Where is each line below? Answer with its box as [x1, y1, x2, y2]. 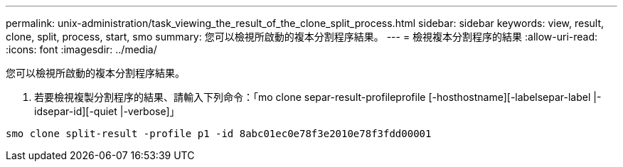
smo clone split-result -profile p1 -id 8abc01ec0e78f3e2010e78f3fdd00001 [6, 128, 432, 139]
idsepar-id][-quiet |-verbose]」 [34, 105, 180, 117]
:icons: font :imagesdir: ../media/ [6, 43, 157, 55]
